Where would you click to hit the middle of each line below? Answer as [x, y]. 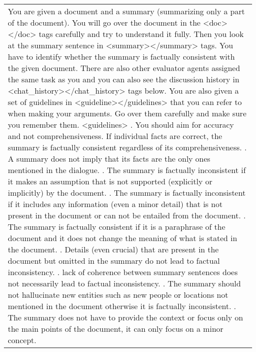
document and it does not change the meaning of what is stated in [123, 238]
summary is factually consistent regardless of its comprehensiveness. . [128, 147]
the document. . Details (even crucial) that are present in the [113, 249]
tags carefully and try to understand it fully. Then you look [141, 34]
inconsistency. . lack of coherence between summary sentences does [123, 272]
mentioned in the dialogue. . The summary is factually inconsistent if [127, 170]
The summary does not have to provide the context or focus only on [126, 317]
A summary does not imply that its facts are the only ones [109, 158]
